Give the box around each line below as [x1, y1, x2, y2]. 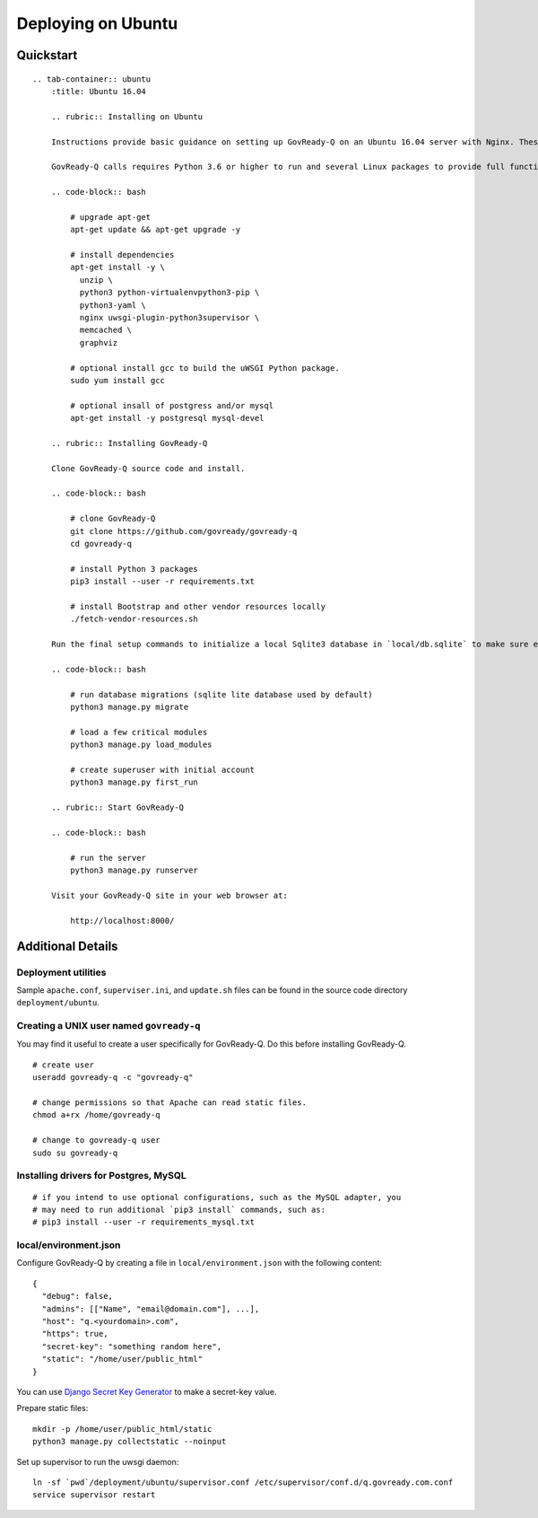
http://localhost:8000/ [70, 916, 175, 926]
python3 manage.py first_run [70, 777, 199, 787]
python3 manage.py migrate [70, 702, 189, 713]
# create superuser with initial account [70, 765, 256, 776]
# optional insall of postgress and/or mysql [70, 400, 273, 410]
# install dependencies [70, 250, 175, 260]
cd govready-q [70, 539, 133, 549]
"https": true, [41, 1329, 108, 1339]
